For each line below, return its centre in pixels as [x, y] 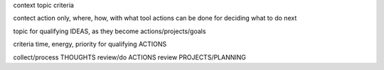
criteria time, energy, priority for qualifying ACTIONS [90, 44]
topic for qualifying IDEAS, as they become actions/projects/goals [110, 31]
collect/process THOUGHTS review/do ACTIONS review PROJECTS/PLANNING [130, 57]
